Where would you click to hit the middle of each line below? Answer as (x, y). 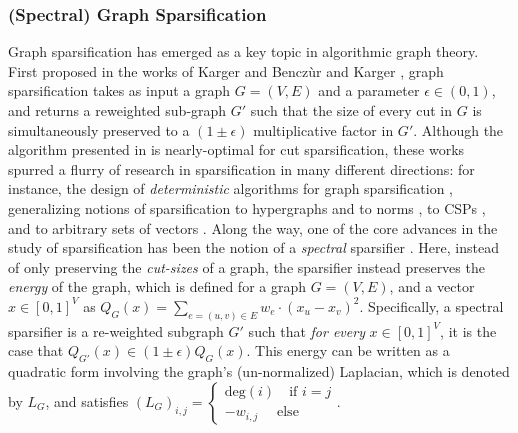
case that (36, 350)
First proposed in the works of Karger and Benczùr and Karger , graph (226, 70)
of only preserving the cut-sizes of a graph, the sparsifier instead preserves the (246, 266)
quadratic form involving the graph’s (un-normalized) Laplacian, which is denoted (259, 371)
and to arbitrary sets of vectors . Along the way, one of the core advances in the (253, 227)
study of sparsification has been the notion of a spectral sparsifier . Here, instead (253, 247)
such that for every (306, 330)
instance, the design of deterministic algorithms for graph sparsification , (230, 188)
